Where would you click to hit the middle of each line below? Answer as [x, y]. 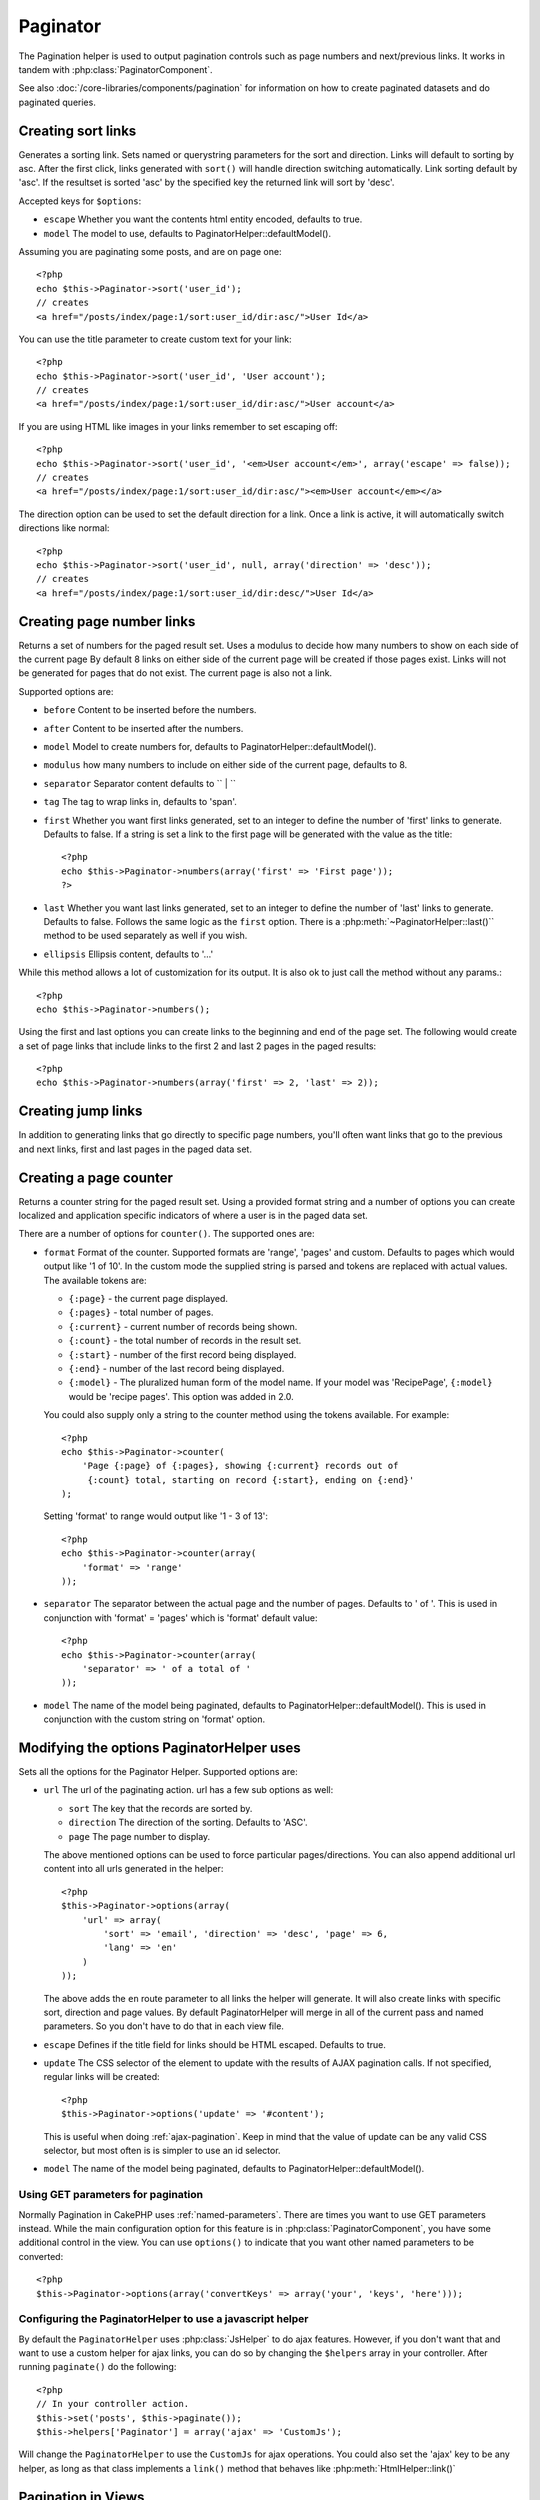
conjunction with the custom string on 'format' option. [154, 1719]
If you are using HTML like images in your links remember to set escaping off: [178, 426]
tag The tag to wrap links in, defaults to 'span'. [140, 802]
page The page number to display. [139, 1836]
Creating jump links [80, 1111]
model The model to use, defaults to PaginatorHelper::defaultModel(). [187, 233]
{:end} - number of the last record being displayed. [176, 1368]
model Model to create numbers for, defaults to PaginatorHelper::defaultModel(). [210, 747]
